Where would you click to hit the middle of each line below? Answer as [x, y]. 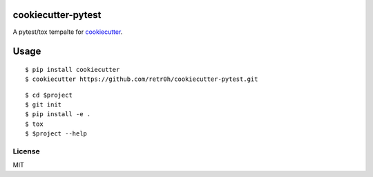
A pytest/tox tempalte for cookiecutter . [68, 32]
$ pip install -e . [58, 114]
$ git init [44, 105]
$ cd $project [49, 95]
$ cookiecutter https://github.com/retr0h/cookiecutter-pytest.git [142, 79]
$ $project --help [56, 134]
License [27, 151]
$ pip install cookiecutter [73, 69]
